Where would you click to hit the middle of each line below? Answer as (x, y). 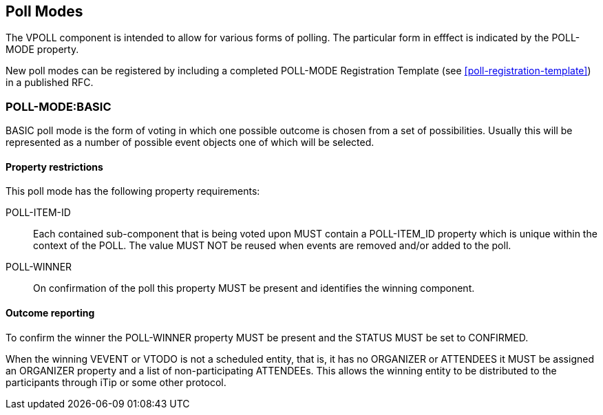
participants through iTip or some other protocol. (116, 382)
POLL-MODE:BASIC (59, 106)
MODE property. (42, 50)
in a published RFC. (50, 83)
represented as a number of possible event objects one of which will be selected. (190, 142)
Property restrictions (54, 167)
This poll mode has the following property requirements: (133, 191)
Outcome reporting (50, 313)
